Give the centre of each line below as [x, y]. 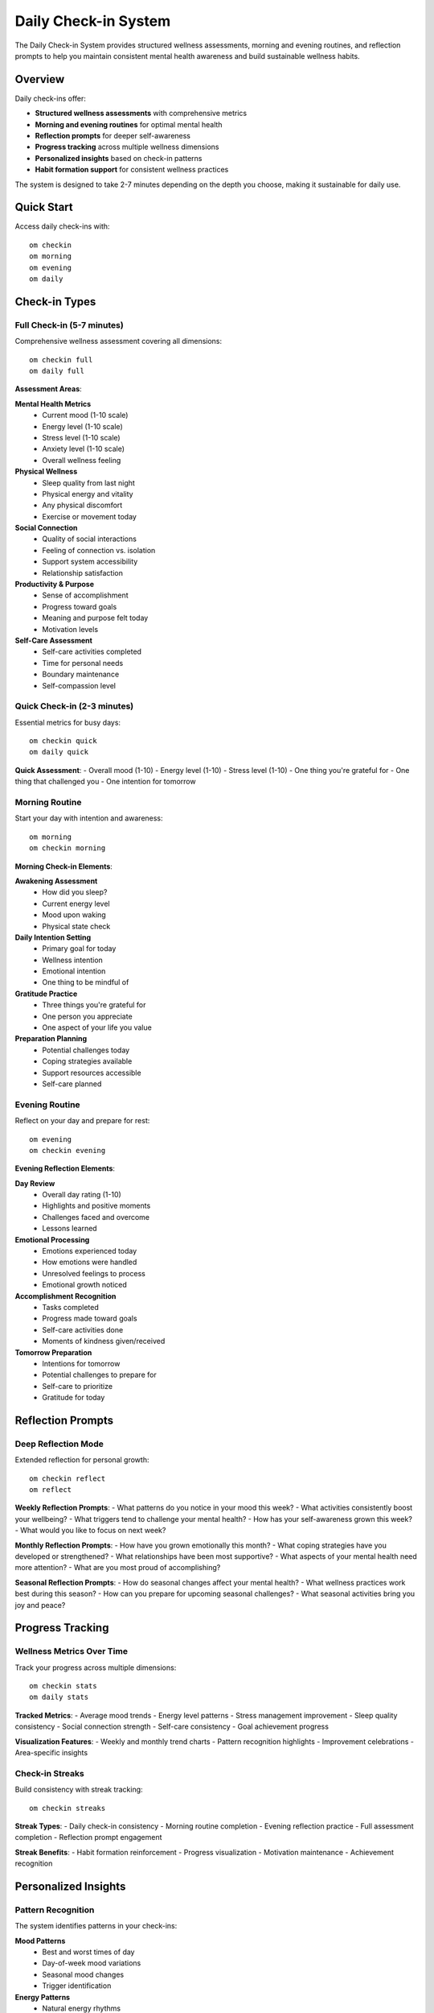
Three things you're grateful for [94, 1005]
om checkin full [61, 360]
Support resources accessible [92, 1073]
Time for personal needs [83, 663]
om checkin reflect [68, 1478]
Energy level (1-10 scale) [83, 426]
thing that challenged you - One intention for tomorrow [105, 782]
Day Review [35, 1183]
